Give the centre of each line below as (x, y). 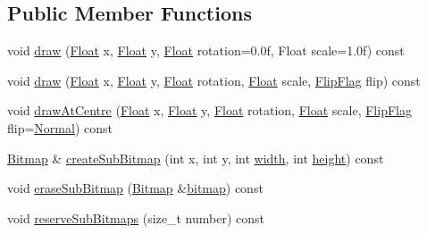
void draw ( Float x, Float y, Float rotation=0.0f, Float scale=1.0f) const (206, 50)
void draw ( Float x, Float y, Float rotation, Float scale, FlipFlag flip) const (214, 80)
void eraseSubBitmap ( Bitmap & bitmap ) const (135, 188)
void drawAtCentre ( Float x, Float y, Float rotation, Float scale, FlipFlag (209, 110)
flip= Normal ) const (60, 127)
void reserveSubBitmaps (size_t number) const (136, 217)
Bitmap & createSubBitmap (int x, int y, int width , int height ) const (196, 158)
